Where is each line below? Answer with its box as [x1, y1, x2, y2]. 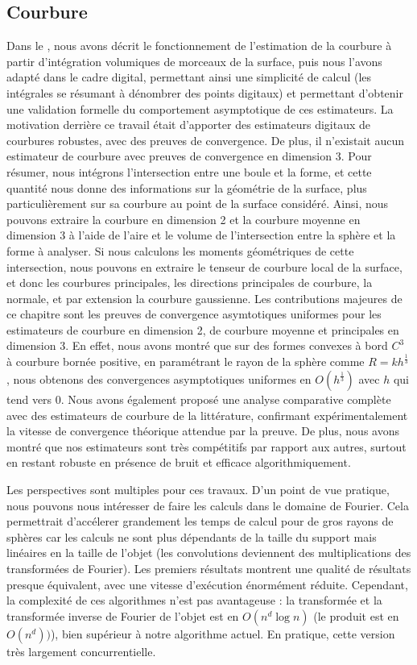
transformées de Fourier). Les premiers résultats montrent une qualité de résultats [6, 559, 411, 576]
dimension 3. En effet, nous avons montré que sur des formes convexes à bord [6, 337, 388, 354]
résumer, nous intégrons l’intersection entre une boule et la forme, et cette [6, 163, 372, 180]
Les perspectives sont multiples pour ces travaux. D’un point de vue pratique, [6, 481, 390, 497]
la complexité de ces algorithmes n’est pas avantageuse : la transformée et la [6, 592, 382, 609]
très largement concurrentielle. [6, 642, 156, 659]
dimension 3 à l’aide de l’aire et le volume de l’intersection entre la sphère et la [6, 227, 396, 243]
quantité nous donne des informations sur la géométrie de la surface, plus [6, 179, 367, 196]
